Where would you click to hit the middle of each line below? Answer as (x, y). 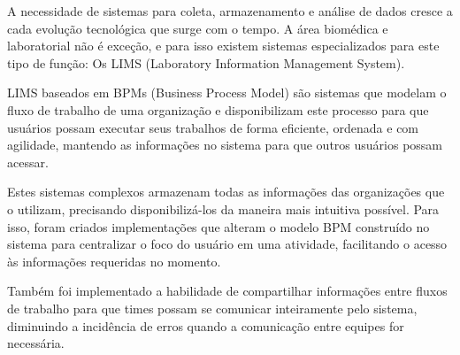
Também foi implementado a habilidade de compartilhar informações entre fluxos (227, 291)
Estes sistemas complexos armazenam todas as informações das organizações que (226, 192)
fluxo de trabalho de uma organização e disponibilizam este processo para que (218, 109)
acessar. (28, 162)
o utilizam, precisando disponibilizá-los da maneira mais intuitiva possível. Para (223, 208)
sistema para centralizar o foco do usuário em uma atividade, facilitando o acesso (227, 244)
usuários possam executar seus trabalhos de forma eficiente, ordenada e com (213, 127)
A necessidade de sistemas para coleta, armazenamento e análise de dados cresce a (230, 11)
